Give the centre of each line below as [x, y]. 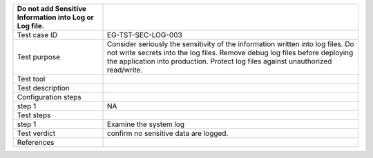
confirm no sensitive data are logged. [168, 133]
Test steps [34, 115]
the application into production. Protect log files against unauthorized [220, 61]
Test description [44, 88]
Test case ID [37, 35]
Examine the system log [146, 124]
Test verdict [36, 133]
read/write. [125, 70]
